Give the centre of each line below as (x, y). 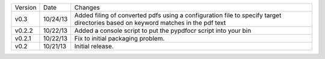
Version (26, 7)
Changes (87, 7)
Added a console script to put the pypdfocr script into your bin (163, 31)
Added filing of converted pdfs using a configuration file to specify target (178, 15)
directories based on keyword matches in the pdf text (150, 23)
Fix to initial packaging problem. (119, 38)
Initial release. (94, 46)
